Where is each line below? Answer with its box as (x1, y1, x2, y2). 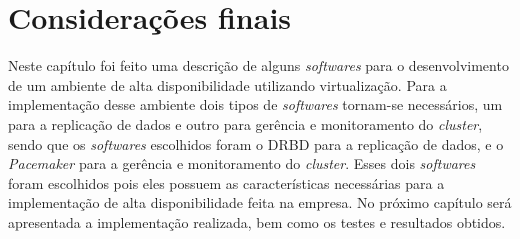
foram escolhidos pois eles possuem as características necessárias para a (8, 172, 445, 193)
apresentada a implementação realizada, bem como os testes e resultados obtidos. (8, 211, 506, 232)
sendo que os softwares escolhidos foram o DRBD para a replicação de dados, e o (8, 133, 504, 154)
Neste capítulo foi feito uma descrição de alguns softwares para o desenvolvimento (8, 55, 509, 76)
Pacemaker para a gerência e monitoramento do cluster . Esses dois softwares (8, 153, 476, 174)
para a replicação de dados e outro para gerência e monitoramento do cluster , (8, 113, 483, 134)
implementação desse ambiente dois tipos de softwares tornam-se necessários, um (8, 94, 503, 115)
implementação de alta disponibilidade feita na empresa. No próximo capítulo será (8, 192, 512, 213)
